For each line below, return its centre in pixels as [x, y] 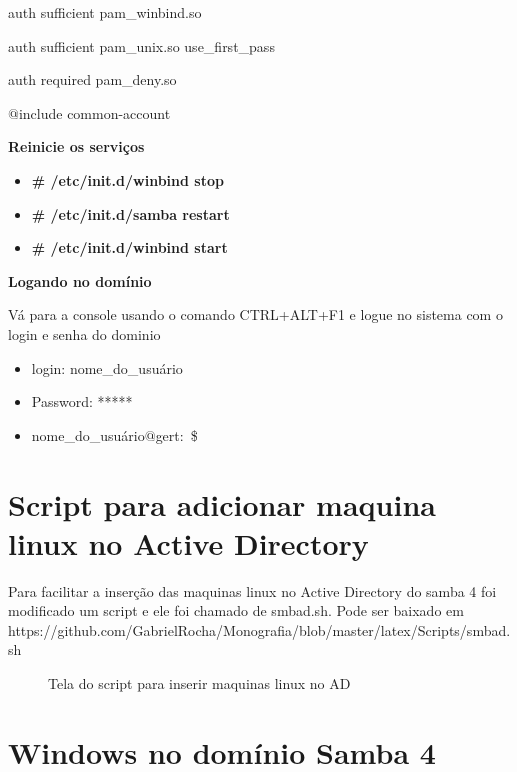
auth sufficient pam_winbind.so [105, 12]
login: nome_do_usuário [107, 367]
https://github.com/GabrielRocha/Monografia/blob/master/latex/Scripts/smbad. [259, 629]
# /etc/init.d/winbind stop [127, 179]
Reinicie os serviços [76, 146]
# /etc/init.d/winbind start [129, 247]
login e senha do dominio [84, 333]
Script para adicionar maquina [222, 503]
